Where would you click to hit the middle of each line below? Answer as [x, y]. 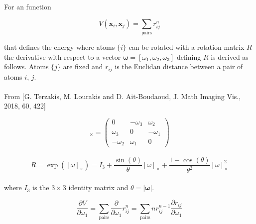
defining [189, 56]
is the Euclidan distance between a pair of [179, 66]
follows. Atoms [26, 66]
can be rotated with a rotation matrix [187, 47]
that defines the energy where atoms [60, 47]
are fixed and [83, 66]
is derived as [230, 56]
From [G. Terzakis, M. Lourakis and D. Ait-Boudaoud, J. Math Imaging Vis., [123, 96]
